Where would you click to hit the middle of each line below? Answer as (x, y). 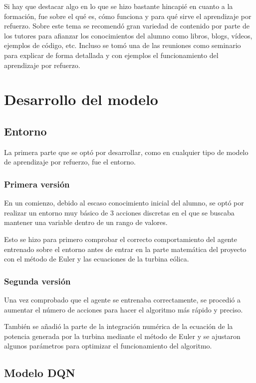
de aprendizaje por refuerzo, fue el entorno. (70, 162)
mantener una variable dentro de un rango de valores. (86, 222)
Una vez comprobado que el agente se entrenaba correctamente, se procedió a (122, 299)
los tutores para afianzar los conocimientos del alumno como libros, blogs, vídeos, (128, 35)
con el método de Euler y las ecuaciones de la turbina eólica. (97, 259)
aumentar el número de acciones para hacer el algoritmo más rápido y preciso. (124, 309)
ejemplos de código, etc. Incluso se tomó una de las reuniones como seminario (123, 45)
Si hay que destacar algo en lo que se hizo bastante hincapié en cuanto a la (119, 6)
